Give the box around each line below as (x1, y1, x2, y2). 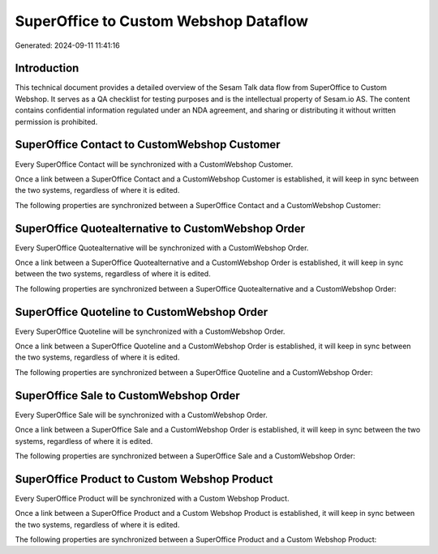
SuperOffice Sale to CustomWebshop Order (15, 389, 241, 403)
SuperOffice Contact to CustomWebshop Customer (15, 138, 281, 151)
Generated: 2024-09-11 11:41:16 (15, 40, 121, 50)
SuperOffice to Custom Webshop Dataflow (15, 12, 308, 30)
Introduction (15, 62, 79, 75)
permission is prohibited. (15, 117, 98, 126)
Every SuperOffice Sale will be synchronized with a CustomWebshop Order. (15, 410, 268, 420)
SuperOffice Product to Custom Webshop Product (15, 472, 273, 486)
